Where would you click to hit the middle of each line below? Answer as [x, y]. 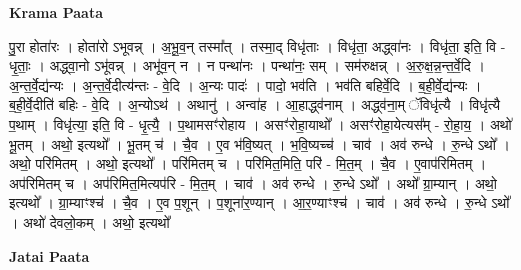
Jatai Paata [49, 255]
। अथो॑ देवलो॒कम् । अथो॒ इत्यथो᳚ [89, 221]
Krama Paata [56, 12]
